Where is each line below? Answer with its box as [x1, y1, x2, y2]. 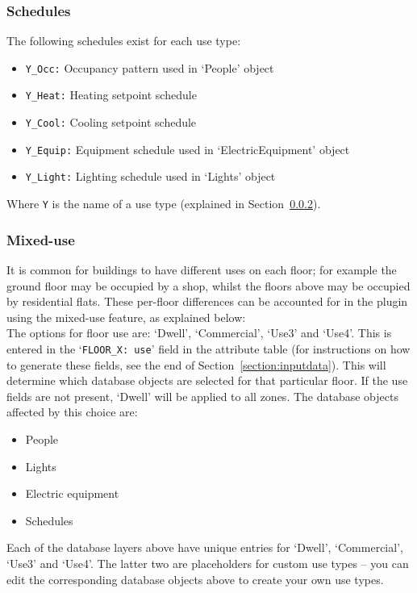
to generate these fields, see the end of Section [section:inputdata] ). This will [6, 356, 386, 373]
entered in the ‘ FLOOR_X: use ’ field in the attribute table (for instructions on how [6, 340, 411, 357]
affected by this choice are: [6, 403, 138, 420]
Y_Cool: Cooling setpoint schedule [25, 114, 197, 131]
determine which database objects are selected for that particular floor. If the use [6, 372, 408, 389]
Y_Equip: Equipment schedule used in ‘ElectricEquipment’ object [25, 140, 350, 157]
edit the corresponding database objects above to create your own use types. [6, 570, 384, 587]
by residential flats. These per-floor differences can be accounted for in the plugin [6, 293, 408, 310]
